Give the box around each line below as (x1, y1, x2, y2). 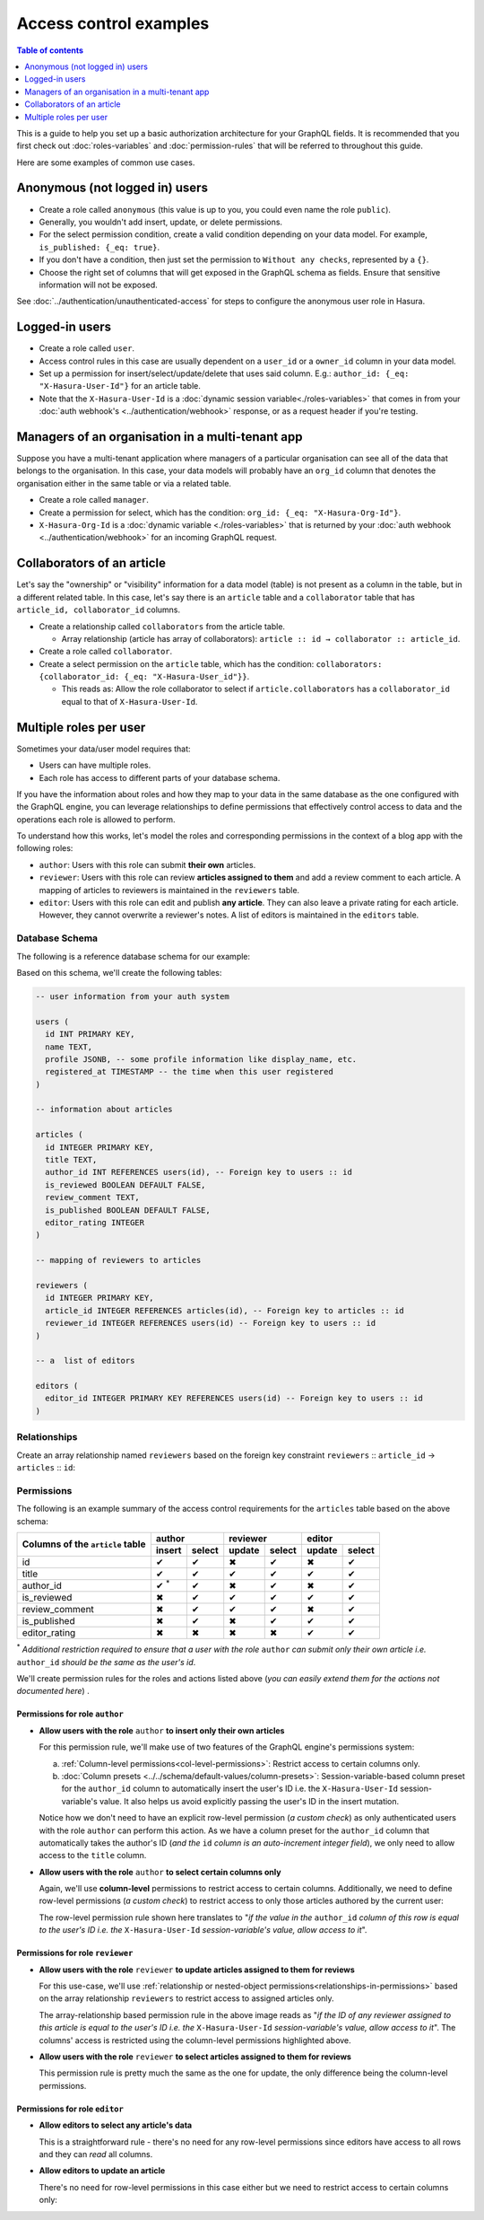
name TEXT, (45, 1041, 93, 1052)
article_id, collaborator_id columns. (16, 604, 181, 615)
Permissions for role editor (16, 2103, 125, 2114)
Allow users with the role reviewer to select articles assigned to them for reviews (39, 2051, 351, 2062)
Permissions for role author (16, 1708, 125, 1719)
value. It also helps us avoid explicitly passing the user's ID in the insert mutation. (99, 1795, 400, 1806)
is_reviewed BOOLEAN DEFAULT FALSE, (45, 1180, 206, 1189)
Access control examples (16, 13, 210, 33)
